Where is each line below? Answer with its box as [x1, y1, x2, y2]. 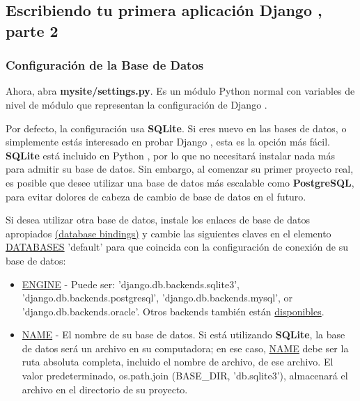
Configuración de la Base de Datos [6, 56, 204, 74]
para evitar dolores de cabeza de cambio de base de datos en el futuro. [6, 189, 306, 203]
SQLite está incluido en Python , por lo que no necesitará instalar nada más [6, 148, 336, 162]
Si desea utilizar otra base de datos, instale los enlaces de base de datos [6, 212, 310, 227]
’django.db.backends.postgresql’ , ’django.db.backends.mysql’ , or [22, 290, 293, 305]
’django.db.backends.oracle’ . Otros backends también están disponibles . [22, 304, 324, 318]
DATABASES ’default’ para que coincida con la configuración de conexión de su [6, 239, 348, 254]
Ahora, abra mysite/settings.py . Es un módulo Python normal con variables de [6, 84, 355, 98]
